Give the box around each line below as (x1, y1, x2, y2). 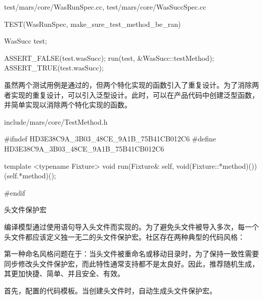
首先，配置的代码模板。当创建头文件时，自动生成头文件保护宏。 (4, 285, 216, 295)
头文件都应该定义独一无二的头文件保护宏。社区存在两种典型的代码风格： (4, 231, 245, 242)
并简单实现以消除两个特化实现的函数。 (4, 99, 131, 110)
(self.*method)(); (4, 170, 56, 181)
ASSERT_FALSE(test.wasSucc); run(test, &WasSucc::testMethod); (4, 52, 214, 63)
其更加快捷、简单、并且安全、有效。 (4, 268, 124, 279)
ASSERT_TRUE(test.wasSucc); (4, 62, 104, 73)
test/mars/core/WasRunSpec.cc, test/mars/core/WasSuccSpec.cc (4, 2, 206, 12)
